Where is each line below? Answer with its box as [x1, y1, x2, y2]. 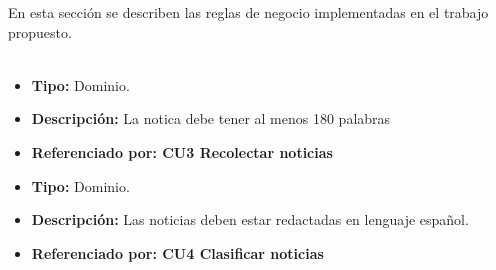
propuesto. [8, 21, 72, 42]
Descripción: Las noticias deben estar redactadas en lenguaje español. [31, 209, 469, 230]
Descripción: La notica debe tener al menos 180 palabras [31, 108, 391, 129]
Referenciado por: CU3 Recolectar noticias [31, 141, 333, 162]
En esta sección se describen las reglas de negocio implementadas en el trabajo [8, 2, 489, 22]
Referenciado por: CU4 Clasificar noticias [31, 242, 324, 263]
